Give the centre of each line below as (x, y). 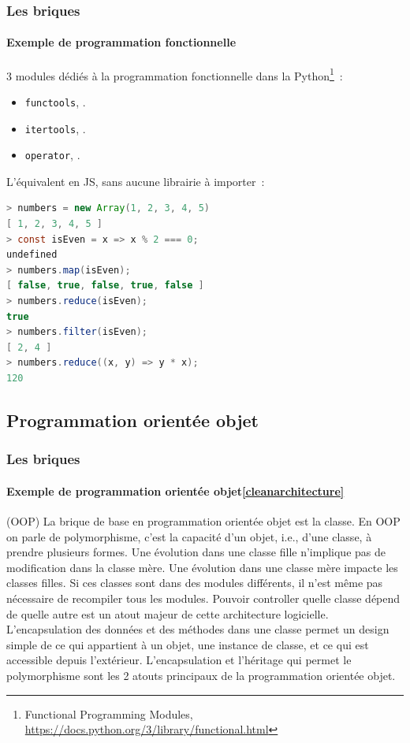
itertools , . (55, 128)
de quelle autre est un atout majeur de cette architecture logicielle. (168, 613)
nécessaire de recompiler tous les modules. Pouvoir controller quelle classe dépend (203, 598)
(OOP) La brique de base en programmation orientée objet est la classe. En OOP (203, 521)
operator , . (52, 155)
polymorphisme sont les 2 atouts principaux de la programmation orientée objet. (201, 675)
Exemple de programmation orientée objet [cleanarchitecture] (175, 490)
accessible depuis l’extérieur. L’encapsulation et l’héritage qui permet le (179, 660)
